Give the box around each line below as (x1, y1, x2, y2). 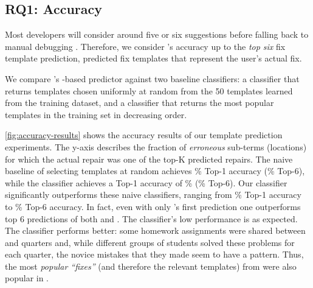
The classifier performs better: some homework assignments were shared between (5, 224, 306, 237)
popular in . (5, 272, 49, 284)
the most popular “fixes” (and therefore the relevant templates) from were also (5, 259, 297, 272)
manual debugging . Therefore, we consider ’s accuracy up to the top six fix (5, 40, 286, 52)
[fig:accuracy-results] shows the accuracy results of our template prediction (5, 128, 283, 141)
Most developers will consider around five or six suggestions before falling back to (5, 28, 309, 41)
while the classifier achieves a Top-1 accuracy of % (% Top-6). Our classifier (5, 176, 287, 189)
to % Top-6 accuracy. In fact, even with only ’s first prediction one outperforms (5, 200, 301, 212)
